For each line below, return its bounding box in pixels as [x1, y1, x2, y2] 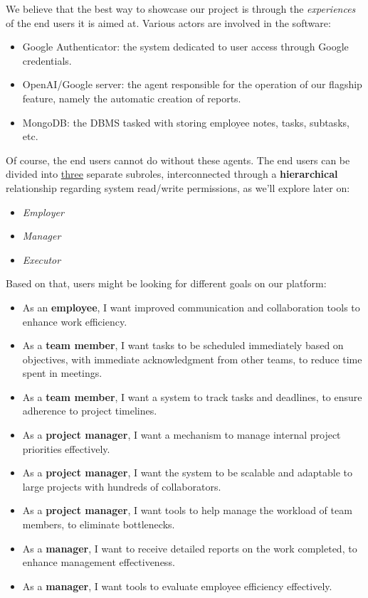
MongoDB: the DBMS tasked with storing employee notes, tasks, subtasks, [22, 114, 349, 129]
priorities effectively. [22, 441, 110, 456]
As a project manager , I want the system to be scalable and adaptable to [22, 465, 352, 480]
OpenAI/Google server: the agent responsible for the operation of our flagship [22, 77, 362, 92]
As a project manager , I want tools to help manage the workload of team [22, 503, 352, 518]
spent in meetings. [22, 365, 102, 380]
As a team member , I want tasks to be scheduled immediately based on [22, 338, 344, 353]
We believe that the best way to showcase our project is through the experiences [6, 1, 356, 16]
